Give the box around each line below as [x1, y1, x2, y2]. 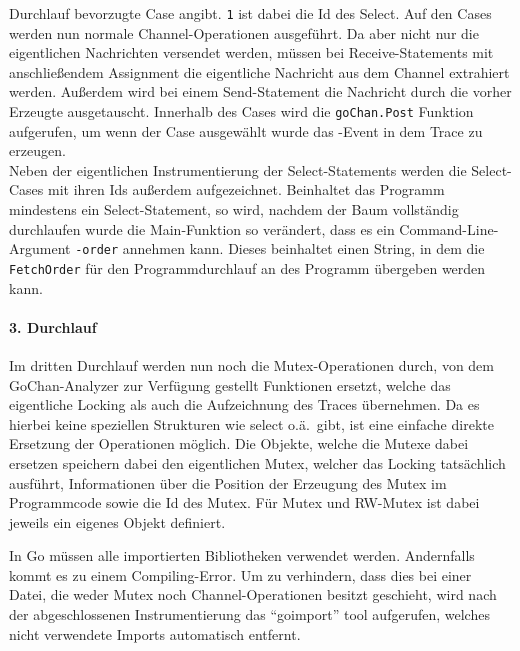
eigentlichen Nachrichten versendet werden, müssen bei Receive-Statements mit [9, 42, 494, 63]
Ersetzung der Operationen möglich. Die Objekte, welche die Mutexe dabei [9, 433, 469, 454]
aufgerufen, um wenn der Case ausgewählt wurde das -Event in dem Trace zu [9, 120, 483, 141]
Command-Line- [399, 218, 499, 239]
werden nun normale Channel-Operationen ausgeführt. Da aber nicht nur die [9, 22, 479, 43]
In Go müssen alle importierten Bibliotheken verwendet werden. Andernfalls [9, 545, 475, 566]
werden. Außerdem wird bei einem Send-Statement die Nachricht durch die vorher [9, 81, 512, 102]
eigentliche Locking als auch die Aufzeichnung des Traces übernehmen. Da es [9, 394, 480, 415]
